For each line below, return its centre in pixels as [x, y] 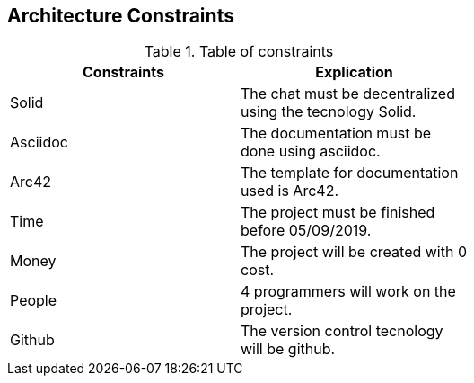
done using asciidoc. [311, 151]
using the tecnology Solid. [329, 112]
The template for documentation [350, 173]
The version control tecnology [342, 331]
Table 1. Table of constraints [239, 52]
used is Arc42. [290, 191]
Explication [354, 72]
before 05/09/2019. [306, 231]
